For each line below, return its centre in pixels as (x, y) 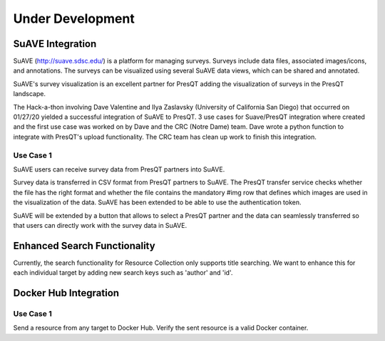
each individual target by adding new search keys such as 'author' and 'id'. (123, 273)
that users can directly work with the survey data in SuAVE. (100, 225)
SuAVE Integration (55, 44)
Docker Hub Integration (66, 293)
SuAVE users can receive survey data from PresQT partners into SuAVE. (119, 169)
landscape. (30, 94)
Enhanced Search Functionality (84, 246)
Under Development (74, 19)
